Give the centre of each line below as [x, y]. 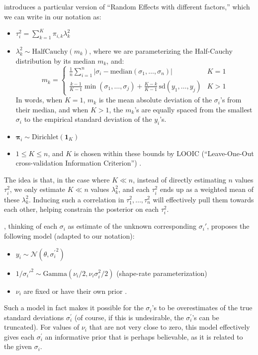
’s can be [206, 317]
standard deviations [34, 317]
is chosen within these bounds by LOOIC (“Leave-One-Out [164, 153]
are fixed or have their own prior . [75, 291]
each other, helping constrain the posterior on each [82, 209]
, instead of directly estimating [179, 179]
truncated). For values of [42, 327]
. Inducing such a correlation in [76, 199]
